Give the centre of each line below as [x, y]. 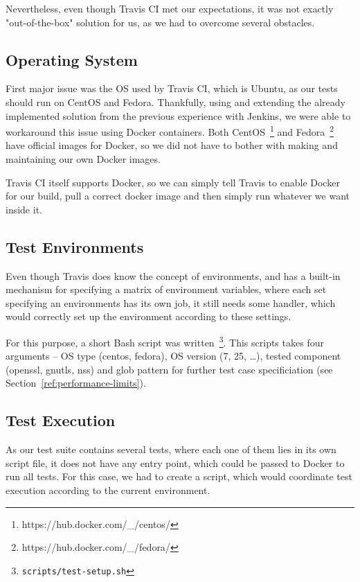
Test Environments [75, 246]
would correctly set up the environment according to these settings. [148, 316]
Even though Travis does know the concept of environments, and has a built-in [173, 275]
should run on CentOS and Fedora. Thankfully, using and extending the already [175, 102]
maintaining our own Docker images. [83, 159]
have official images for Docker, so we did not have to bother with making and [172, 145]
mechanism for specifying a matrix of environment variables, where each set [166, 289]
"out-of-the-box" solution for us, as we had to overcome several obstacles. [160, 22]
